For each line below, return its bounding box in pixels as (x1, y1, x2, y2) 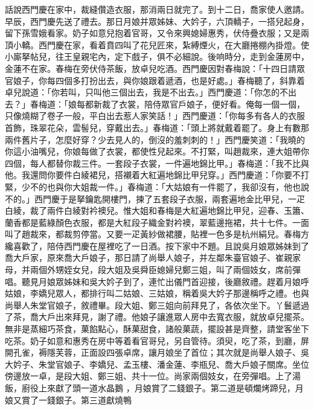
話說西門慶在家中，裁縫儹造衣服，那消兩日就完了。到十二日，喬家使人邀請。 (5, 3, 309, 15)
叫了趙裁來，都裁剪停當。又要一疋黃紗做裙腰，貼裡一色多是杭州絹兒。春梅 (5, 228, 301, 240)
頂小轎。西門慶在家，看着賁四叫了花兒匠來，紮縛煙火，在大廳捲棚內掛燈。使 (5, 38, 309, 51)
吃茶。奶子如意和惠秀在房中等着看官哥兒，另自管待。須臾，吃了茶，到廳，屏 (5, 334, 309, 347)
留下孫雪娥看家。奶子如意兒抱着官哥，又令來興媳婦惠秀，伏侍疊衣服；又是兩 (5, 27, 309, 39)
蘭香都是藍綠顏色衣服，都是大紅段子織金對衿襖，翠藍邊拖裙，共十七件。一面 (5, 216, 309, 228)
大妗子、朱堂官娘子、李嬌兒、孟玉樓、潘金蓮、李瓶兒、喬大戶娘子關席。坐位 (5, 357, 309, 370)
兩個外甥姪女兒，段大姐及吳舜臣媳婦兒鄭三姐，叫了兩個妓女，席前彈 (30, 263, 301, 276)
